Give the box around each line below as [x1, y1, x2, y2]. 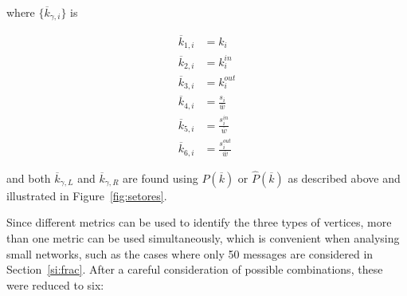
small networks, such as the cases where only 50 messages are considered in [6, 245, 374, 262]
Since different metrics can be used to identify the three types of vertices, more [6, 214, 392, 231]
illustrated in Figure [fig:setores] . [6, 187, 167, 203]
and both [6, 169, 51, 186]
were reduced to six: [6, 276, 104, 293]
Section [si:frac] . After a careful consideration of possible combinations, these [6, 261, 383, 278]
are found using [123, 169, 198, 186]
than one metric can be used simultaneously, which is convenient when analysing [6, 229, 400, 246]
